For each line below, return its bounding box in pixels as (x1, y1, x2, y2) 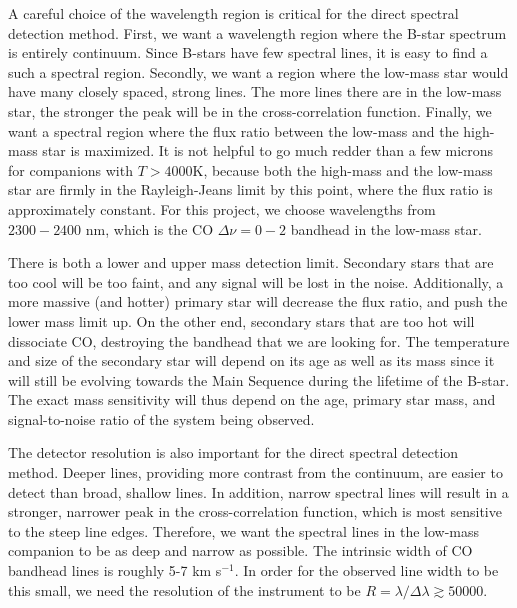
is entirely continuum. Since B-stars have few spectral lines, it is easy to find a (8, 42, 488, 63)
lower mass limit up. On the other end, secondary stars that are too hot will (8, 310, 475, 331)
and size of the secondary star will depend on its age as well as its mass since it (8, 350, 495, 371)
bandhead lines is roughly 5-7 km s (8, 560, 222, 581)
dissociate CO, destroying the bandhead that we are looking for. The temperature (8, 330, 510, 351)
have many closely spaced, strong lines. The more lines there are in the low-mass (8, 81, 502, 102)
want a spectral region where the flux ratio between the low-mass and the (8, 120, 459, 141)
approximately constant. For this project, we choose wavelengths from (8, 198, 436, 219)
